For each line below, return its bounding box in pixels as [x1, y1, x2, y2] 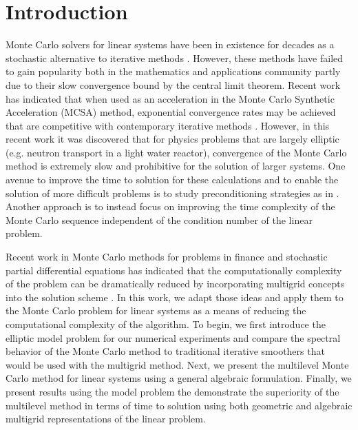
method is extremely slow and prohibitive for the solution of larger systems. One [6, 158, 346, 173]
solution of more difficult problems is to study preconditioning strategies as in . [6, 185, 339, 200]
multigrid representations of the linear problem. [6, 411, 206, 426]
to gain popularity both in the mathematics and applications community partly [6, 64, 341, 79]
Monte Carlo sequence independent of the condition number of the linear [6, 212, 313, 227]
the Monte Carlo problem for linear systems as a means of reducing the [6, 303, 306, 318]
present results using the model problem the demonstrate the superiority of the [6, 384, 339, 398]
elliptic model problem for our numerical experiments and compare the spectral [6, 330, 341, 345]
